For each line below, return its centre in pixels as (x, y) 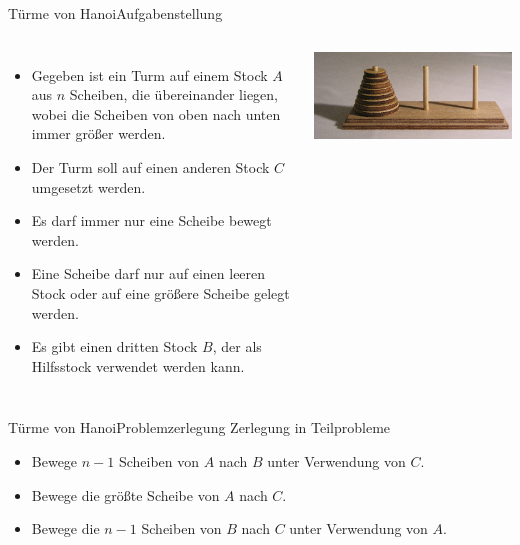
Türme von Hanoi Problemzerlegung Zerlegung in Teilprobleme (199, 427)
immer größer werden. (98, 133)
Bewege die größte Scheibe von (125, 494)
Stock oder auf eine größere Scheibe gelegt (160, 292)
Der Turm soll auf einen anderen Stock (150, 166)
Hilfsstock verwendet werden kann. (138, 365)
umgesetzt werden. (88, 186)
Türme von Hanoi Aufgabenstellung (115, 13)
